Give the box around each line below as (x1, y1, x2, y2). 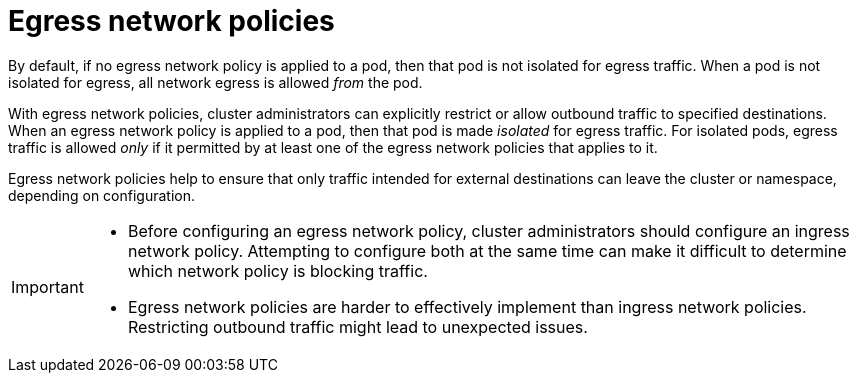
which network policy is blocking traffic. (127, 260, 428, 281)
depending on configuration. (8, 186, 196, 204)
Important (11, 276, 84, 297)
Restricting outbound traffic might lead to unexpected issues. (127, 316, 588, 337)
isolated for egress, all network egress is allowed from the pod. (8, 73, 423, 91)
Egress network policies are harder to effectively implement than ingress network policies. (127, 296, 807, 317)
